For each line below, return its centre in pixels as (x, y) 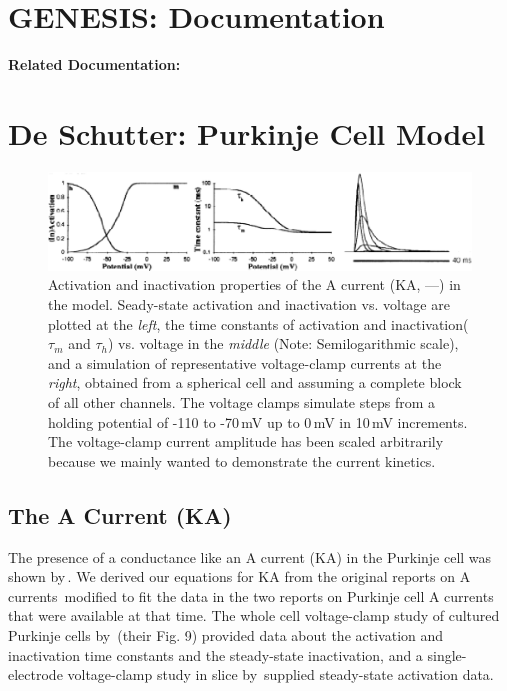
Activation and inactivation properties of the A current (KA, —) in (254, 284)
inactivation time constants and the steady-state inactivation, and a (215, 654)
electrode (35, 674)
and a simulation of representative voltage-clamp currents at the (245, 362)
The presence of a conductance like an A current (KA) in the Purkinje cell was (250, 556)
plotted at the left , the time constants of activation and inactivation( (258, 323)
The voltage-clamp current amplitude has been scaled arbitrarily (246, 441)
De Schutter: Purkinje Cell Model (247, 132)
